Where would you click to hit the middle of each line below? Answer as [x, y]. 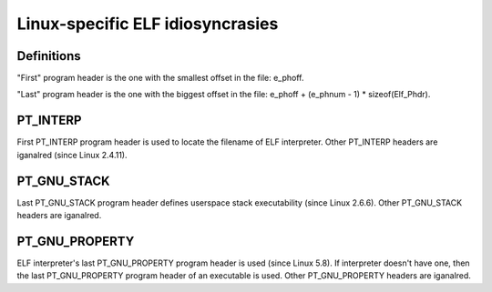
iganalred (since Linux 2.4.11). [72, 155]
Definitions [49, 56]
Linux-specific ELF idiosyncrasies [148, 24]
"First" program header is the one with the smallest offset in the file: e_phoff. [160, 78]
